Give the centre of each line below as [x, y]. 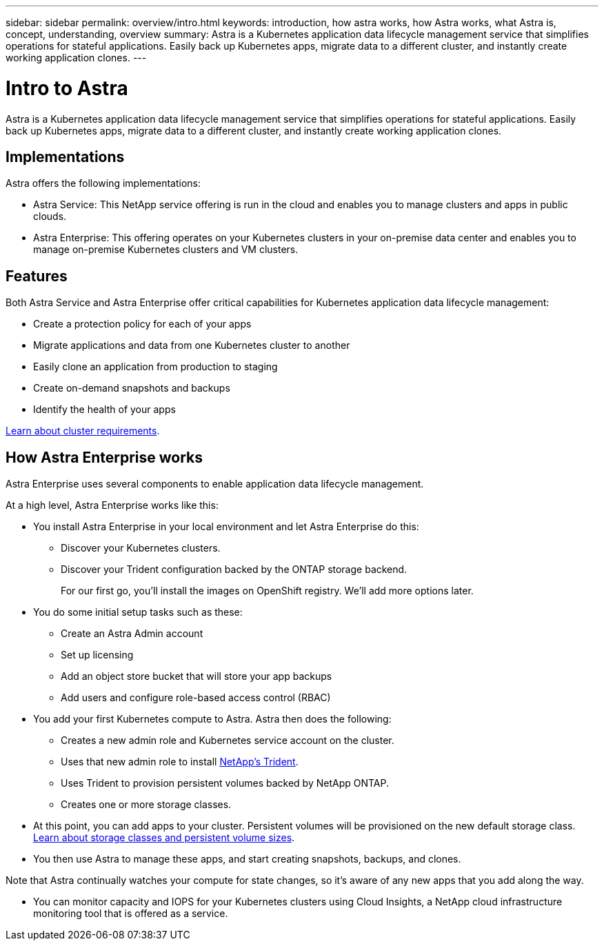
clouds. [50, 217]
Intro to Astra [67, 88]
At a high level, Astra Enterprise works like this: [112, 505]
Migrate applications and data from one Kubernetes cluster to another [192, 345]
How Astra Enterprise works [104, 457]
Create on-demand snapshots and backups [132, 388]
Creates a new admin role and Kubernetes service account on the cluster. [228, 741]
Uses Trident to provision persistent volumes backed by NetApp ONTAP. [225, 783]
